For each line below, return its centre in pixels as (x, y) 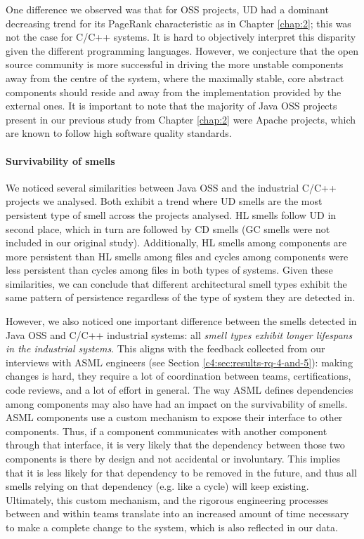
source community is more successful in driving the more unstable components (175, 64)
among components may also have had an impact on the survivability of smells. (177, 403)
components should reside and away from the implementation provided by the (174, 92)
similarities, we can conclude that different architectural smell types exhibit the (176, 283)
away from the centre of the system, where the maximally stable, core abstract (175, 78)
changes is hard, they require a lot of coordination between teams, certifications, (178, 376)
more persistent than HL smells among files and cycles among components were (177, 256)
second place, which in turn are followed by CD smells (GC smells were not (168, 228)
